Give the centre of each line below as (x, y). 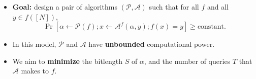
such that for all (174, 7)
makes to (35, 71)
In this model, (34, 44)
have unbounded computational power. (152, 44)
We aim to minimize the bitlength (67, 61)
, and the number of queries (187, 61)
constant (211, 27)
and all (218, 7)
